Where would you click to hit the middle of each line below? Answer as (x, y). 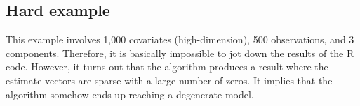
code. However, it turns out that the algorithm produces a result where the (167, 67)
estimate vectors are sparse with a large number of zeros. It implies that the (169, 80)
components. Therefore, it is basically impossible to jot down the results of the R (180, 53)
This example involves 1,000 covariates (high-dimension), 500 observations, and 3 (180, 39)
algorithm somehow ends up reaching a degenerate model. (130, 94)
